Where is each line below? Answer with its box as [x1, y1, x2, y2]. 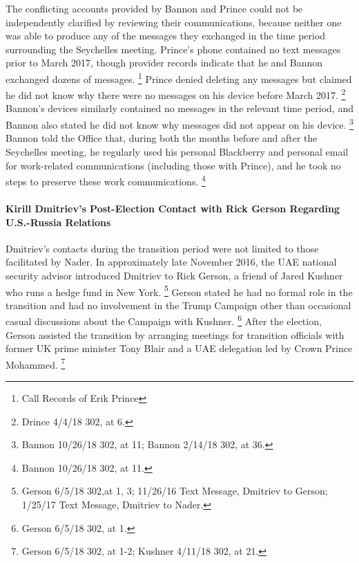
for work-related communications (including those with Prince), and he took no [6, 158, 341, 172]
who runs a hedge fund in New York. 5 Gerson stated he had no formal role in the [6, 282, 353, 299]
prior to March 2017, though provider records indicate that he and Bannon [6, 55, 323, 70]
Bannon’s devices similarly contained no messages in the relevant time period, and [6, 101, 353, 116]
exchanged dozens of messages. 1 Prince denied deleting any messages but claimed [6, 69, 352, 86]
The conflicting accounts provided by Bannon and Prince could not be [6, 1, 303, 15]
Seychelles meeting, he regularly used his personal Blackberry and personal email [6, 144, 349, 158]
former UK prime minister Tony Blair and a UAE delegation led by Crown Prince [6, 341, 353, 356]
